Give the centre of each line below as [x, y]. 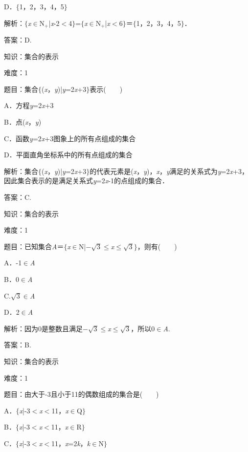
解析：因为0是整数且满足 [43, 328]
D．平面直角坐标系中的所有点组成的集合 [68, 155]
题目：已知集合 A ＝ [34, 246]
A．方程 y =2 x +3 [29, 105]
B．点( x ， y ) [23, 122]
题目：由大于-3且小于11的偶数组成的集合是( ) [81, 394]
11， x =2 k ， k [71, 443]
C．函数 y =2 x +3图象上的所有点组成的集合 [70, 138]
